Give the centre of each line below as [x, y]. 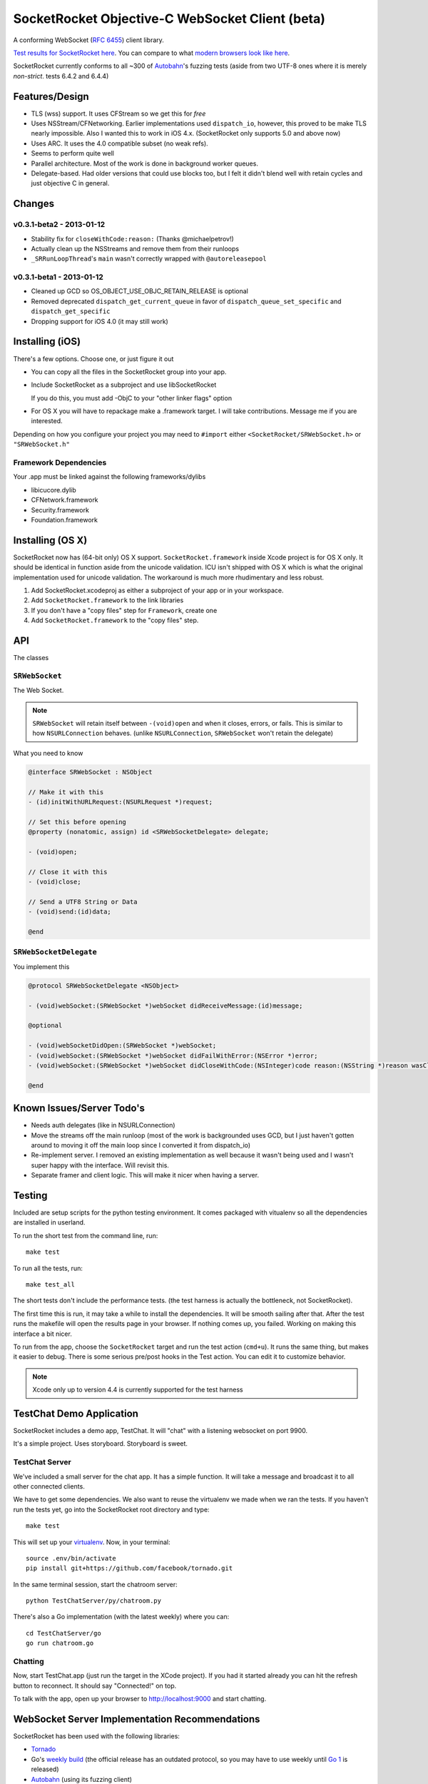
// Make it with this [66, 792]
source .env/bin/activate [71, 1558]
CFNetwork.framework [65, 500]
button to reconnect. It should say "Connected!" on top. [95, 1686]
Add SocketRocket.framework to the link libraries [107, 600]
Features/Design [51, 96]
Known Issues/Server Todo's [79, 1109]
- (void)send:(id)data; [70, 912]
